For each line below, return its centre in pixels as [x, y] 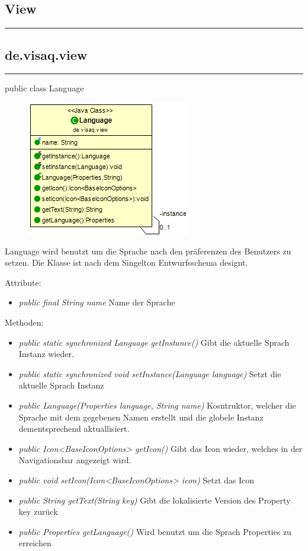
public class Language [44, 88]
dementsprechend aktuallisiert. [74, 429]
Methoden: [24, 322]
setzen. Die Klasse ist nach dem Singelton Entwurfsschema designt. [126, 262]
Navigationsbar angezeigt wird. [75, 460]
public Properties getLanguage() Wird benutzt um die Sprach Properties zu [155, 531]
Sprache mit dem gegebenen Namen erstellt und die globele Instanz [141, 417]
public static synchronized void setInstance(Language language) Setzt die [150, 373]
